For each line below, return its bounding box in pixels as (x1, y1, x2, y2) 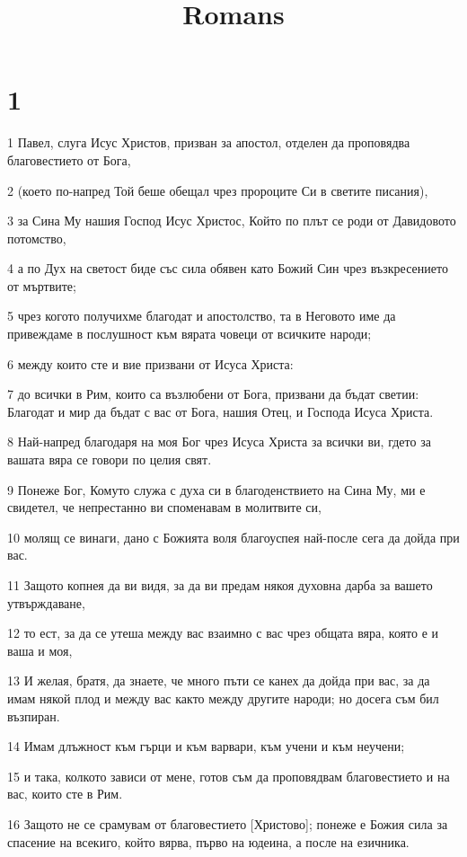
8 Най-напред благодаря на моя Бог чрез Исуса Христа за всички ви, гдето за (7, 432, 431, 451)
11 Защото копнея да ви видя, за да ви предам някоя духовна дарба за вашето (7, 576, 433, 594)
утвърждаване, (7, 593, 85, 612)
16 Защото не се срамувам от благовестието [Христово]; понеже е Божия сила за (7, 814, 448, 833)
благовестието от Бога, (7, 150, 131, 169)
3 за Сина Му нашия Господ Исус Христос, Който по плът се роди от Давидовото (7, 211, 456, 230)
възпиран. (7, 706, 60, 725)
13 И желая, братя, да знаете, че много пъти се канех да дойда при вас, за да (7, 671, 430, 690)
